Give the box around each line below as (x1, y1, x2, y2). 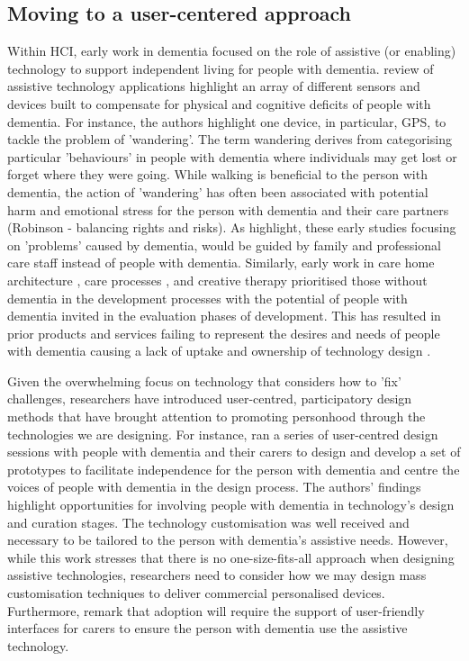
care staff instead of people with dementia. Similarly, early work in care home (7, 253, 435, 272)
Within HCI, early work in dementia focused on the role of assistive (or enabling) (7, 41, 456, 60)
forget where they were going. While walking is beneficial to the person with (7, 165, 428, 184)
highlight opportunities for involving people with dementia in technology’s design (7, 495, 455, 514)
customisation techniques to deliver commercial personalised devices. (7, 584, 385, 602)
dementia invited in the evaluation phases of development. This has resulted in (7, 306, 441, 325)
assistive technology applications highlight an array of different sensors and (7, 77, 420, 95)
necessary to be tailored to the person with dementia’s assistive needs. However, (7, 530, 448, 549)
